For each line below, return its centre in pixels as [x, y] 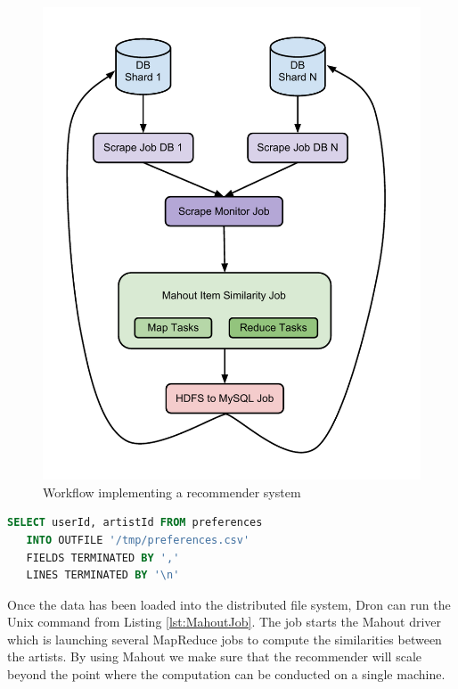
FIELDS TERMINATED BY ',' [103, 558]
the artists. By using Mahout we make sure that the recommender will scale [215, 656]
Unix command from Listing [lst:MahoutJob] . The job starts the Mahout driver [225, 622]
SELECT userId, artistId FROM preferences [135, 523]
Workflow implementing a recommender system [172, 492]
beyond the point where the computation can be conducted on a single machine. [226, 674]
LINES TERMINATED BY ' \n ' [103, 575]
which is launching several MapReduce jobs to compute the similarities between [225, 639]
